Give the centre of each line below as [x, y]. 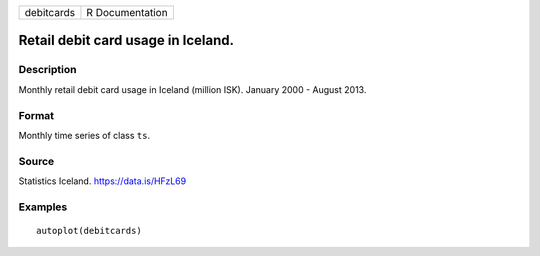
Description [47, 70]
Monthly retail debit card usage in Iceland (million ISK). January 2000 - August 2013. [192, 89]
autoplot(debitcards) [89, 230]
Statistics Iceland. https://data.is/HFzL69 [102, 181]
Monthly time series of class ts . [84, 135]
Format [36, 115]
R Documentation [127, 12]
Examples [43, 207]
